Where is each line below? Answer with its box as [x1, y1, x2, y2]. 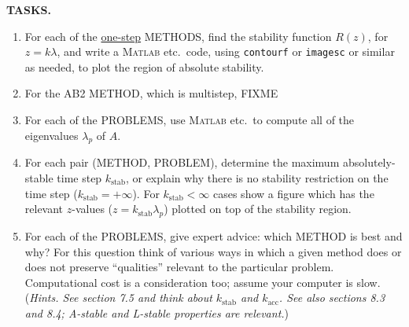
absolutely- [342, 154, 396, 171]
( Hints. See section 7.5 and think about [24, 289, 212, 306]
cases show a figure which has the [212, 185, 374, 201]
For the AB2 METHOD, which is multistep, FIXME [24, 85, 278, 101]
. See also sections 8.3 [278, 289, 385, 306]
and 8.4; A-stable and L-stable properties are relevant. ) [24, 304, 289, 321]
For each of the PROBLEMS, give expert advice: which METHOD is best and [24, 228, 403, 244]
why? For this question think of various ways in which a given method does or [24, 243, 402, 259]
